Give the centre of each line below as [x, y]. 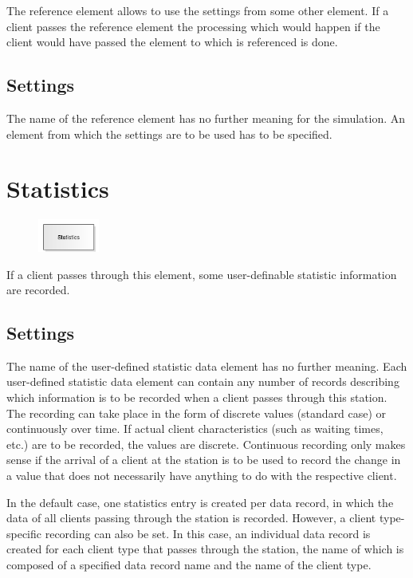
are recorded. [38, 290]
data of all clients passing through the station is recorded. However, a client [191, 518]
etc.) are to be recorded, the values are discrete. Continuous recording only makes [206, 444]
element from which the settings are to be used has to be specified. [169, 134]
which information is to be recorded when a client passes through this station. [197, 397]
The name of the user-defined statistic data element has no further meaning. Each [207, 366]
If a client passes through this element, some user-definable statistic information [202, 274]
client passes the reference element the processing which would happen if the [193, 26]
